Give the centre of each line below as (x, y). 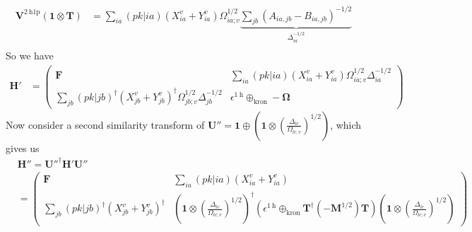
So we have (30, 56)
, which (346, 124)
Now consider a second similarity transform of (105, 124)
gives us (23, 147)
